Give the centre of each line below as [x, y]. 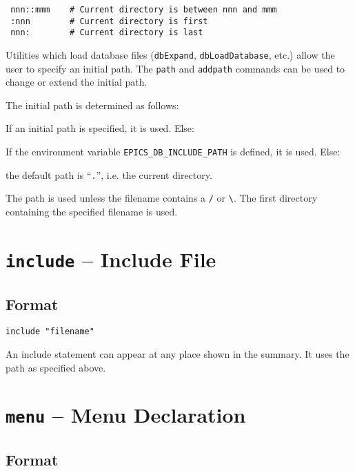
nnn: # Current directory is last [107, 33]
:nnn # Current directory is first [109, 21]
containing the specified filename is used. [92, 212]
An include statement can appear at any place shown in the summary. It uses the [177, 353]
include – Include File [111, 259]
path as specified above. [56, 367]
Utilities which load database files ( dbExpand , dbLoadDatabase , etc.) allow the [170, 54]
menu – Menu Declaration [126, 415]
